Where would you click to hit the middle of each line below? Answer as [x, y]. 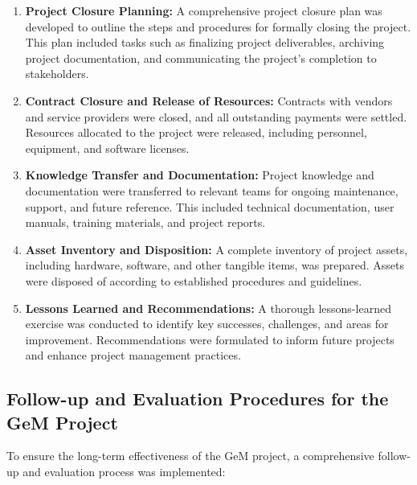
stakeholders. [57, 74]
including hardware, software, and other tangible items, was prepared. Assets [215, 265]
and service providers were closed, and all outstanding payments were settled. [216, 116]
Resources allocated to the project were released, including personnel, [196, 132]
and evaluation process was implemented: [124, 472]
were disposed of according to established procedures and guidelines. [194, 280]
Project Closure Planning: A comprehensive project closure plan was [204, 10]
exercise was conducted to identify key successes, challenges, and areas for [207, 324]
